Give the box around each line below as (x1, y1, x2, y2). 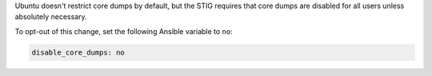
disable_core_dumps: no (31, 47, 126, 57)
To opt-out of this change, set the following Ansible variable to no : (14, 26, 233, 36)
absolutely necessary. (14, 12, 87, 21)
